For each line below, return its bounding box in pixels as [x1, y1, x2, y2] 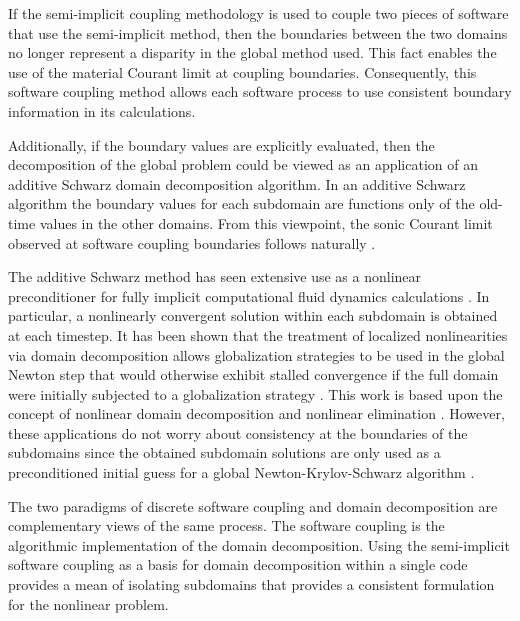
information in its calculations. [8, 100, 196, 121]
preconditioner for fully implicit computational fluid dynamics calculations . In [8, 285, 490, 306]
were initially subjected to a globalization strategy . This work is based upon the [8, 383, 503, 404]
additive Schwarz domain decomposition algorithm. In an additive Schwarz [8, 173, 466, 194]
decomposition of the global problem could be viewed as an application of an [8, 154, 478, 175]
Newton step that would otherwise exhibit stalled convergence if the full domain [8, 364, 499, 385]
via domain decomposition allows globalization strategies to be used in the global [8, 344, 505, 365]
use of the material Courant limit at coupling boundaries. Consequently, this [8, 61, 477, 82]
